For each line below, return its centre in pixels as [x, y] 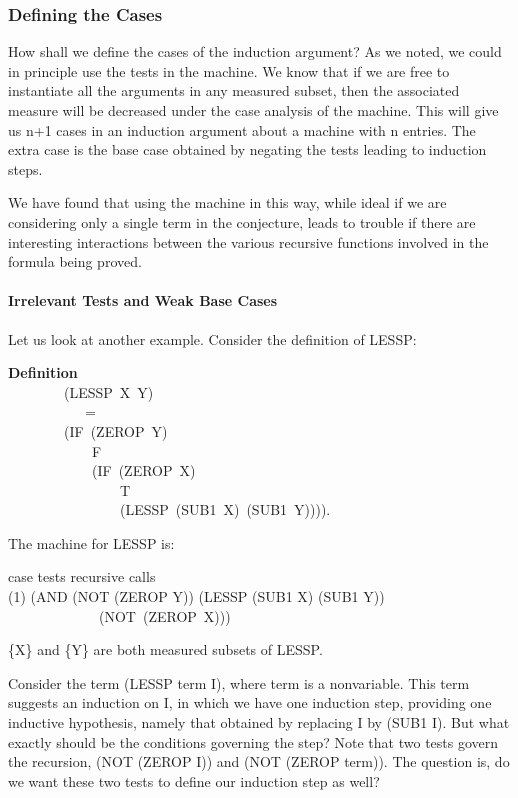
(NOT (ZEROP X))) [164, 615]
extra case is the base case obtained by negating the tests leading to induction [247, 149]
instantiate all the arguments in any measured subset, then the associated [234, 90]
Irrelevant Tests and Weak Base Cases [143, 300]
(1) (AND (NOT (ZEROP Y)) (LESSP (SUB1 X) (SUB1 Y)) [196, 596]
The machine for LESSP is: [91, 542]
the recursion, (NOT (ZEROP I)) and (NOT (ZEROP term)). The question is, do [259, 761]
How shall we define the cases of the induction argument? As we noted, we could [255, 51]
